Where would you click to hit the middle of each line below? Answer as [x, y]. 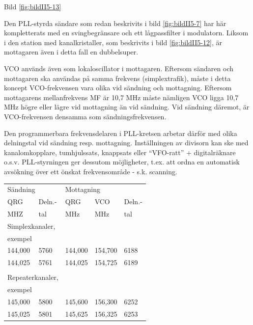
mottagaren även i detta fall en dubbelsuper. [71, 52]
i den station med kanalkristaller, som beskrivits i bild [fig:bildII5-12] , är [113, 42]
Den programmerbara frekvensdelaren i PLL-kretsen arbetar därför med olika [121, 133]
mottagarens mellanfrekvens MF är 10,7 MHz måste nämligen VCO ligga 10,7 [121, 97]
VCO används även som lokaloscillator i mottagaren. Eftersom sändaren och [119, 68]
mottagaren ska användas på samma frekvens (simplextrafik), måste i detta [117, 78]
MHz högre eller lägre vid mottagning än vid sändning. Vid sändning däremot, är [127, 107]
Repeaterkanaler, [33, 277]
